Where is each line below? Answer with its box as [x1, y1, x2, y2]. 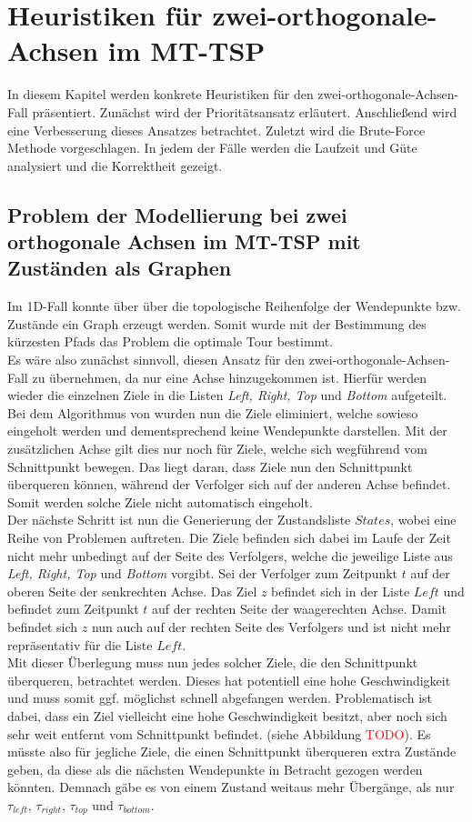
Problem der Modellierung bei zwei [7, 200, 347, 228]
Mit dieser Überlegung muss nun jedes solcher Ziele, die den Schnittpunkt [7, 653, 418, 672]
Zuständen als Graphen [7, 254, 232, 282]
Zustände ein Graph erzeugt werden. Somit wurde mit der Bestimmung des [7, 314, 427, 333]
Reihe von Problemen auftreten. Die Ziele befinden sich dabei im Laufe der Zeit [7, 527, 451, 546]
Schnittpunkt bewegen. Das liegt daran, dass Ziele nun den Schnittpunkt [7, 456, 413, 476]
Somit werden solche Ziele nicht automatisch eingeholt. [7, 492, 313, 511]
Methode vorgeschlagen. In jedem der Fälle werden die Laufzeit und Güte [7, 138, 417, 157]
